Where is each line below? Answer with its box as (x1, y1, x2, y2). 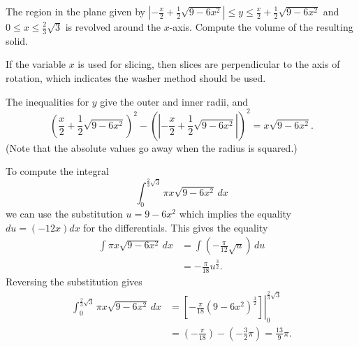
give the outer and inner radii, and (100, 94, 249, 108)
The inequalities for (6, 94, 89, 108)
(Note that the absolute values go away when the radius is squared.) (6, 140, 298, 155)
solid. (6, 33, 28, 48)
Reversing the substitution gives (6, 274, 142, 289)
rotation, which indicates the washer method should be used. (6, 71, 266, 85)
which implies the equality (179, 206, 291, 221)
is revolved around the (65, 20, 161, 34)
